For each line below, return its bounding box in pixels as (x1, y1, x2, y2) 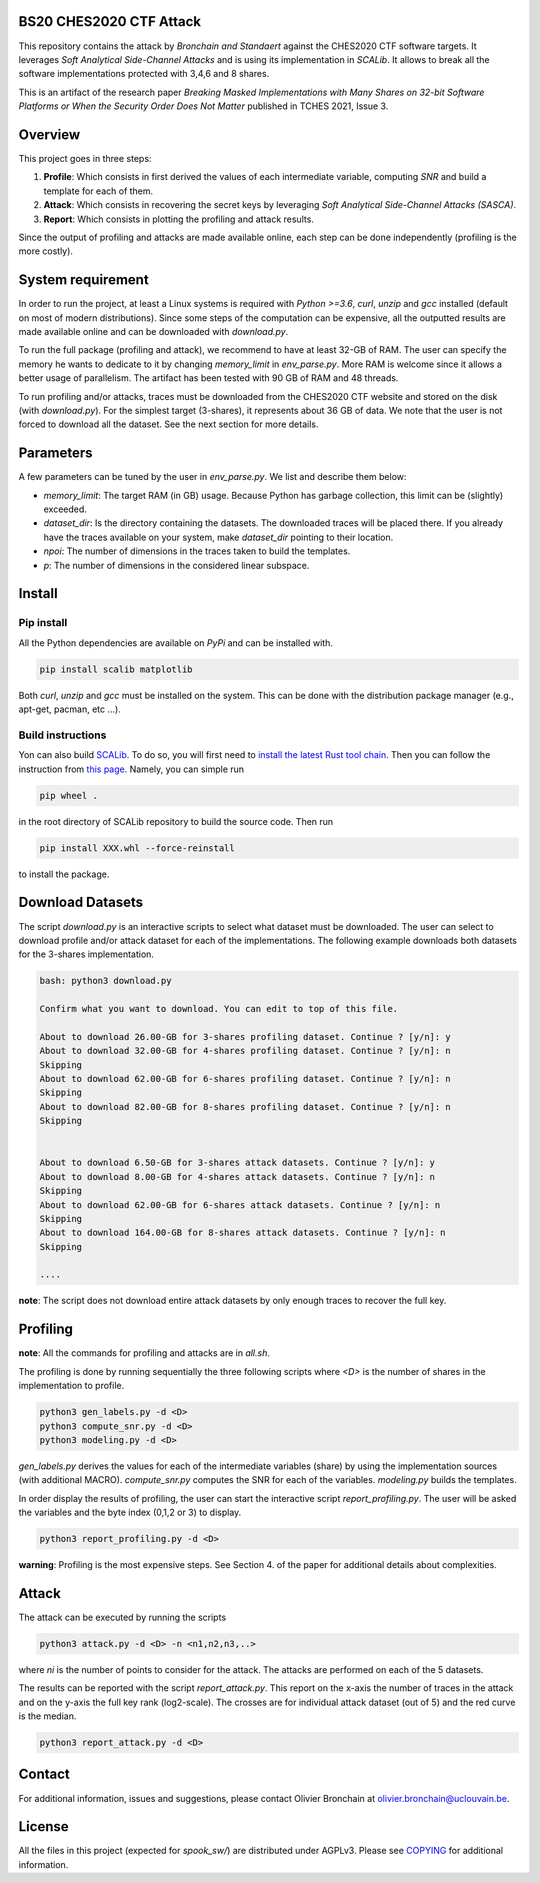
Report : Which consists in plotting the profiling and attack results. (43, 213, 315, 225)
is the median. (18, 1710, 77, 1722)
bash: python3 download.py (39, 975, 172, 987)
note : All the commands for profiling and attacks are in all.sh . (18, 1347, 270, 1359)
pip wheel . (39, 790, 99, 801)
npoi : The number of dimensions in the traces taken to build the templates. (43, 545, 351, 557)
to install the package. (18, 868, 110, 880)
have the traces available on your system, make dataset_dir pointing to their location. (43, 531, 394, 543)
